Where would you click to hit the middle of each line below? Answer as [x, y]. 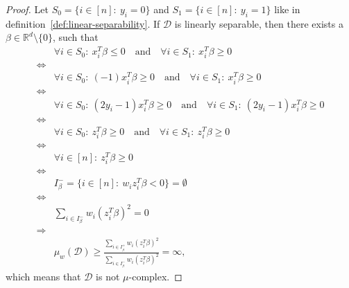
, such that [75, 37]
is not [108, 276]
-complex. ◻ [155, 276]
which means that [43, 276]
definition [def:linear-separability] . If [83, 23]
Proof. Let [27, 9]
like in [287, 9]
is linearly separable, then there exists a [259, 23]
